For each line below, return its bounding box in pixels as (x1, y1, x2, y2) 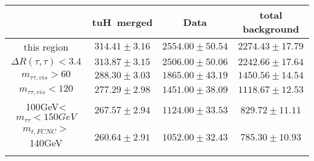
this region (24, 40, 69, 54)
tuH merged (92, 14, 153, 29)
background (242, 22, 300, 36)
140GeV (30, 135, 63, 150)
